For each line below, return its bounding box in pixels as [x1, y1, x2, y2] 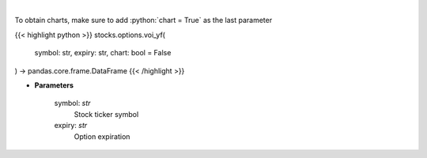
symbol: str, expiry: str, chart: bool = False [34, 48, 172, 58]
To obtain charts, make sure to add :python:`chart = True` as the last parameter [14, 16, 273, 25]
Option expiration [74, 131, 130, 141]
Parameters [34, 80, 74, 90]
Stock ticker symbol [74, 109, 139, 118]
